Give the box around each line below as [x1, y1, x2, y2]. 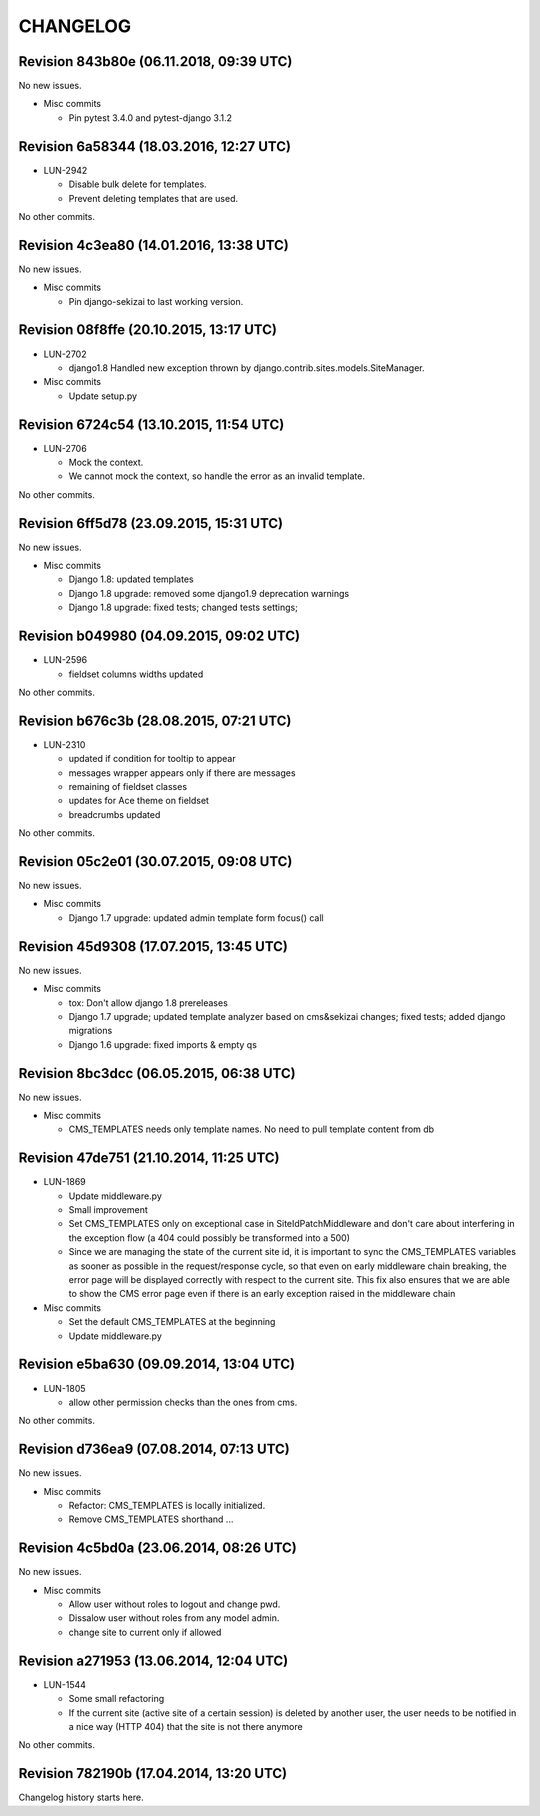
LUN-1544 [43, 1678, 87, 1690]
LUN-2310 [43, 738, 86, 750]
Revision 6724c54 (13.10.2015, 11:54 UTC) [18, 416, 285, 433]
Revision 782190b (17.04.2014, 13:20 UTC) [18, 1765, 288, 1782]
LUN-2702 [43, 348, 87, 360]
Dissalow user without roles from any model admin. [68, 1612, 280, 1624]
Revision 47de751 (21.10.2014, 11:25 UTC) [18, 1150, 280, 1167]
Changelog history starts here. [18, 1791, 144, 1804]
